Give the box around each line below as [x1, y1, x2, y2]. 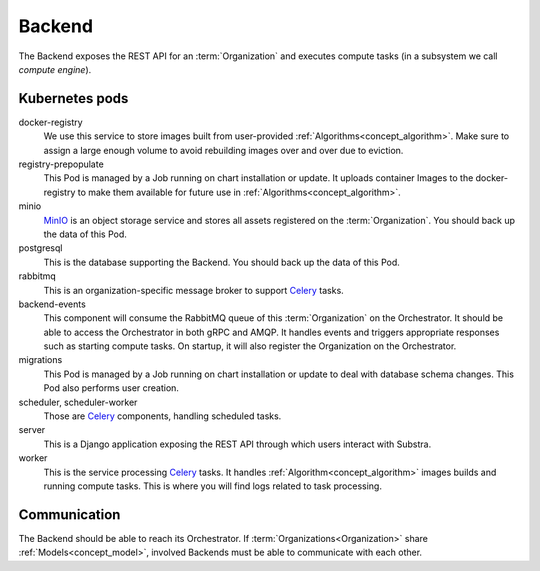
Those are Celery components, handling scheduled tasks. [43, 410, 282, 422]
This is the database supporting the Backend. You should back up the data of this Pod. [43, 256, 400, 268]
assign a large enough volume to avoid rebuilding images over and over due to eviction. [43, 144, 404, 156]
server [18, 424, 46, 436]
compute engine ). [18, 63, 92, 75]
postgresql [18, 242, 63, 254]
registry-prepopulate [18, 158, 104, 170]
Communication [18, 506, 121, 523]
